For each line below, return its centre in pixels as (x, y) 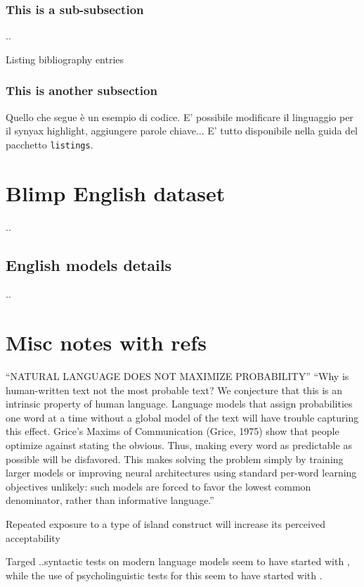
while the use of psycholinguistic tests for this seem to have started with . (164, 575)
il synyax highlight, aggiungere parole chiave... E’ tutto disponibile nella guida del (182, 131)
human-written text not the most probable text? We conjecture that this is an (174, 390)
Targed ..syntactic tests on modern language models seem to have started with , (178, 561)
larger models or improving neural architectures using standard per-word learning (181, 473)
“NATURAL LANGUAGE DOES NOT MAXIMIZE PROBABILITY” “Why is (177, 376)
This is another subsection (82, 90)
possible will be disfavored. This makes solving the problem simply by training (175, 459)
